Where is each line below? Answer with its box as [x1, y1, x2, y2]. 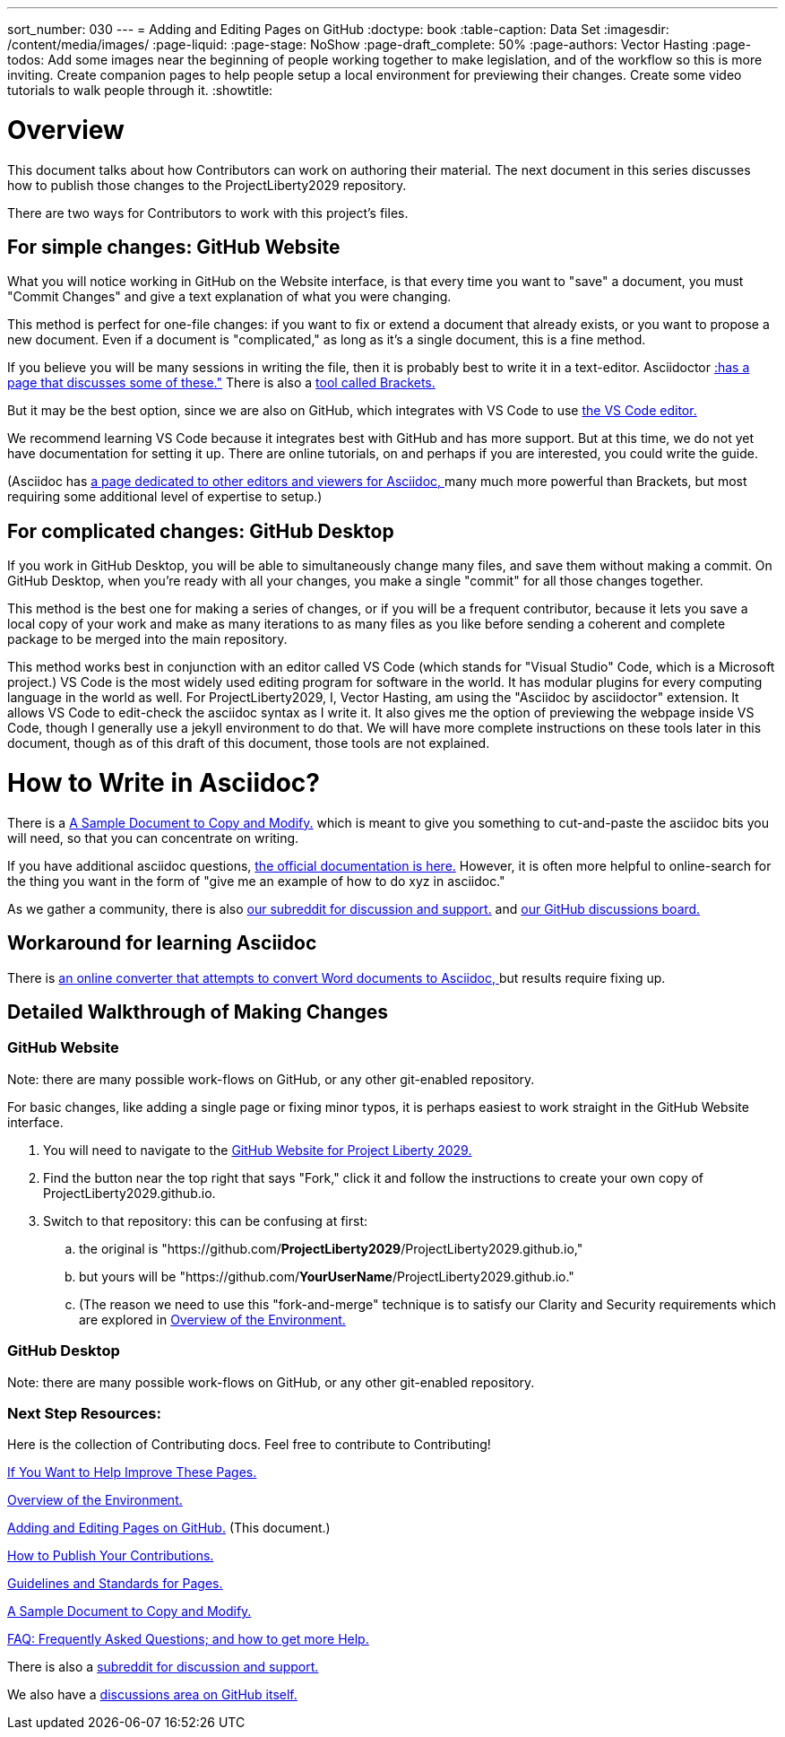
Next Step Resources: [7, 1403, 161, 1422]
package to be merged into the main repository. [7, 631, 288, 647]
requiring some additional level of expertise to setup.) [7, 489, 323, 505]
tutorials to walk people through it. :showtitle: [7, 83, 273, 98]
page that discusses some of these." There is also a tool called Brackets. [7, 375, 436, 391]
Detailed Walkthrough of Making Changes [7, 1000, 389, 1023]
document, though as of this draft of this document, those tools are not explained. [7, 735, 490, 751]
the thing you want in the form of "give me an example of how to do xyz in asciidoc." [7, 873, 505, 889]
